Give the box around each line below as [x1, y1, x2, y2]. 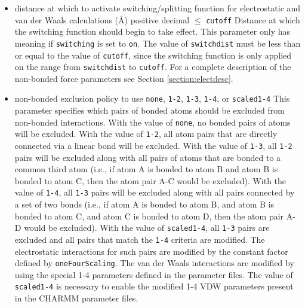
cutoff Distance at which [206, 13, 300, 26]
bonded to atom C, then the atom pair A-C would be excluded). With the [14, 174, 286, 187]
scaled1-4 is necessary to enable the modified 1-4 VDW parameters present [14, 280, 294, 292]
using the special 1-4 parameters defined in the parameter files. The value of [14, 268, 293, 280]
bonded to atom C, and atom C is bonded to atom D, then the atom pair [14, 209, 284, 222]
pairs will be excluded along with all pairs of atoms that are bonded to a [14, 151, 281, 163]
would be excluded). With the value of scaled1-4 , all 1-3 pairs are [24, 221, 270, 234]
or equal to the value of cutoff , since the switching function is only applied [14, 48, 292, 61]
